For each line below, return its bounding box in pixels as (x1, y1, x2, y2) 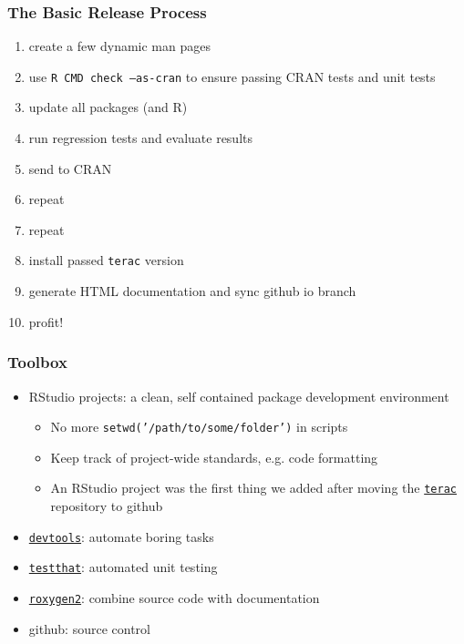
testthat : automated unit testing (28, 557, 218, 577)
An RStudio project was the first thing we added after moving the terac (50, 478, 457, 497)
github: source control (28, 618, 150, 638)
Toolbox (7, 351, 67, 373)
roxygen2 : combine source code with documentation (28, 588, 320, 607)
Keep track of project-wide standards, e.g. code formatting (50, 447, 378, 466)
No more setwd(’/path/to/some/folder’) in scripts (50, 417, 348, 436)
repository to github (50, 496, 163, 515)
